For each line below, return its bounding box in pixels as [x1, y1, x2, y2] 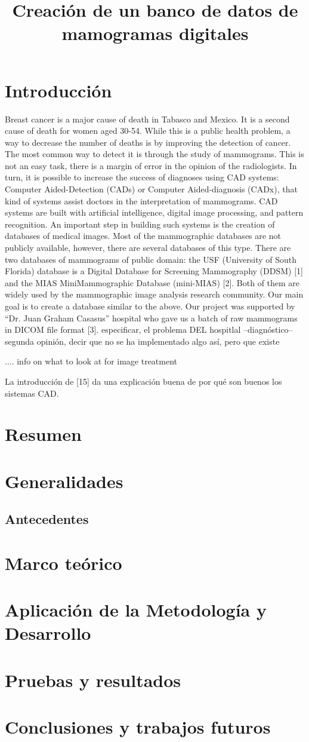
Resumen [5, 422, 82, 446]
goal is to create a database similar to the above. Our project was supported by [5, 300, 295, 312]
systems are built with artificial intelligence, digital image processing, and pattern [5, 206, 304, 219]
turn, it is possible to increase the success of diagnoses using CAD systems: [5, 171, 279, 183]
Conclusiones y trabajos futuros [5, 715, 271, 739]
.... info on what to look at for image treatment [5, 355, 178, 367]
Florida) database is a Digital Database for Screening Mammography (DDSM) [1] [5, 265, 303, 277]
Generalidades [5, 468, 123, 493]
